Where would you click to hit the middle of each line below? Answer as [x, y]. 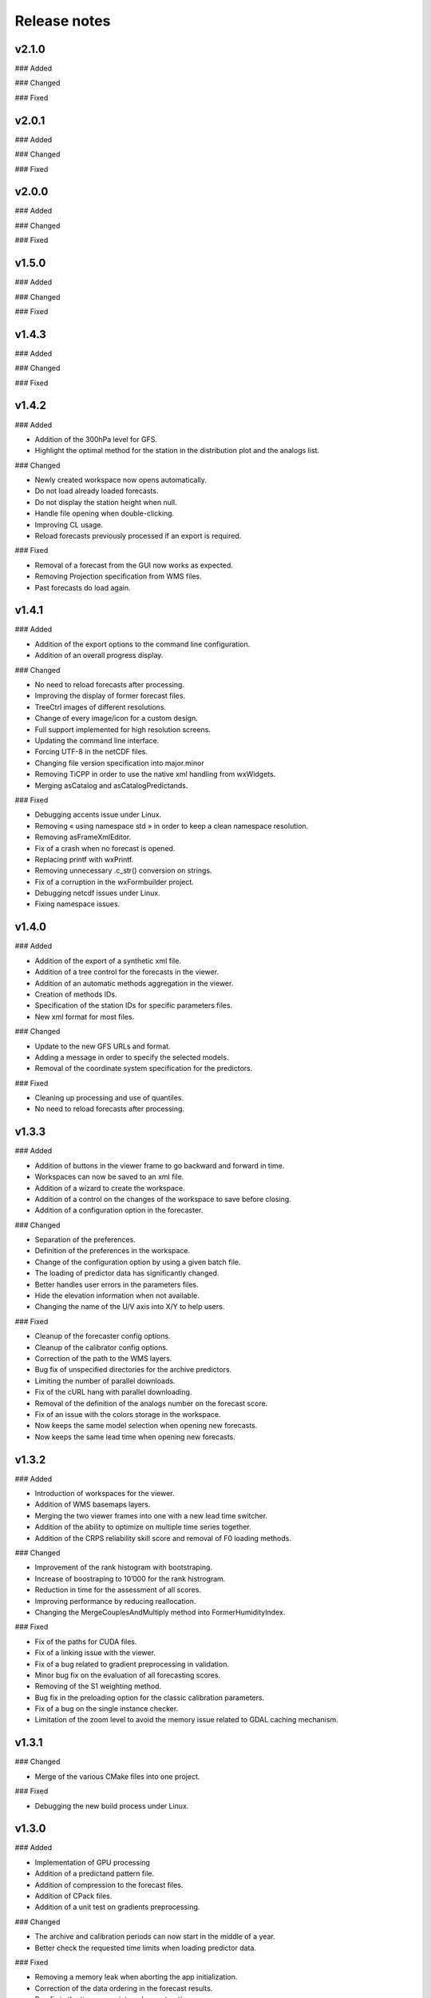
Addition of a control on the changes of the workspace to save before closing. [163, 1199]
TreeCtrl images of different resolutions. [101, 706]
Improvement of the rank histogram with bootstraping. [124, 1567]
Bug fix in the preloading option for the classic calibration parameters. [150, 1698]
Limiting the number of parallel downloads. [105, 1381]
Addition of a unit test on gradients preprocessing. [117, 1907]
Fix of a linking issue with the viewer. [95, 1653]
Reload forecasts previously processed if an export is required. [138, 536]
